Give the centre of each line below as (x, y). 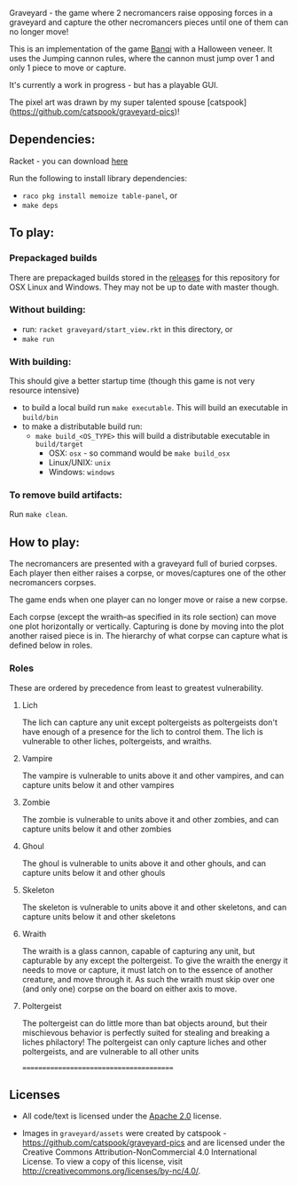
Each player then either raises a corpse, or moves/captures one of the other (148, 573)
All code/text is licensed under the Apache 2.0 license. (121, 1116)
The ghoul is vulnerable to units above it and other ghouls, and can (144, 863)
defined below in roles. (51, 645)
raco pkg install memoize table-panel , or (100, 195)
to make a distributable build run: (82, 426)
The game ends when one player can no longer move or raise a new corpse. (148, 600)
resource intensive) (44, 391)
